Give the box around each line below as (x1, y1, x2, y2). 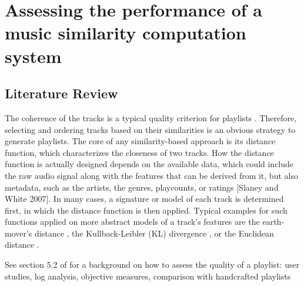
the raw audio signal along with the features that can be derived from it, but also (5, 169, 298, 181)
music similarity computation (5, 21, 246, 45)
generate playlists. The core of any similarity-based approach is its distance (5, 135, 276, 147)
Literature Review (5, 84, 118, 102)
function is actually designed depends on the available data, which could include (5, 158, 294, 170)
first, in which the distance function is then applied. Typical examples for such (5, 204, 288, 216)
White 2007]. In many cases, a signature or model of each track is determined (5, 192, 284, 205)
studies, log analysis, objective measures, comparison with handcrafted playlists (5, 270, 291, 282)
